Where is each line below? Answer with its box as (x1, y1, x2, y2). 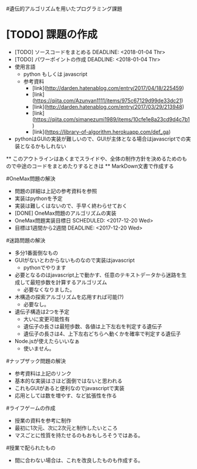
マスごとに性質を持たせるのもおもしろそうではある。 (14, 431, 144, 438)
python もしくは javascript (23, 70, 88, 78)
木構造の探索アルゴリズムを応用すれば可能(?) (14, 293, 124, 300)
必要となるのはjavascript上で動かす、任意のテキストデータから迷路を (14, 271, 182, 278)
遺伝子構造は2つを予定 (14, 308, 70, 315)
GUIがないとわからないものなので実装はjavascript (14, 257, 135, 264)
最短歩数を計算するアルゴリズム (30, 278, 107, 285)
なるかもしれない (25, 142, 66, 149)
